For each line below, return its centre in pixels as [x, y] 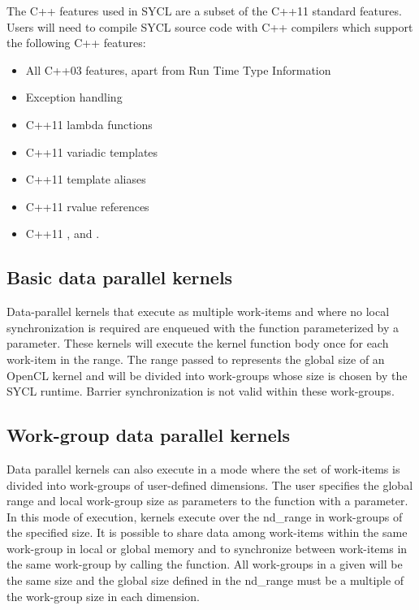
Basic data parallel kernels [120, 277]
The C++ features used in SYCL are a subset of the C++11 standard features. [204, 11]
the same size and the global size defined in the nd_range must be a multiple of [205, 580]
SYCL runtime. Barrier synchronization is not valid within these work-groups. [201, 391]
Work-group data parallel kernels [148, 435]
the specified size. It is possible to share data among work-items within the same [207, 532]
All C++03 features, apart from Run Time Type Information [178, 69]
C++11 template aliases [86, 179]
